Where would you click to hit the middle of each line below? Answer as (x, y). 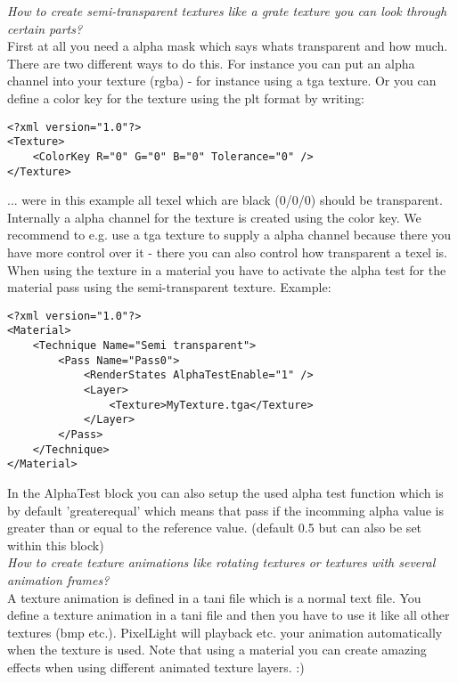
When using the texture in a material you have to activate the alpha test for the (227, 269)
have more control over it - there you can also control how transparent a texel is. (227, 252)
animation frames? (58, 579)
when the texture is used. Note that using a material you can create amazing (217, 650)
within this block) (56, 545)
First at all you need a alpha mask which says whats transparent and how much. (228, 46)
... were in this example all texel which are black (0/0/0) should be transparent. (225, 200)
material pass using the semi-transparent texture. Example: (169, 287)
